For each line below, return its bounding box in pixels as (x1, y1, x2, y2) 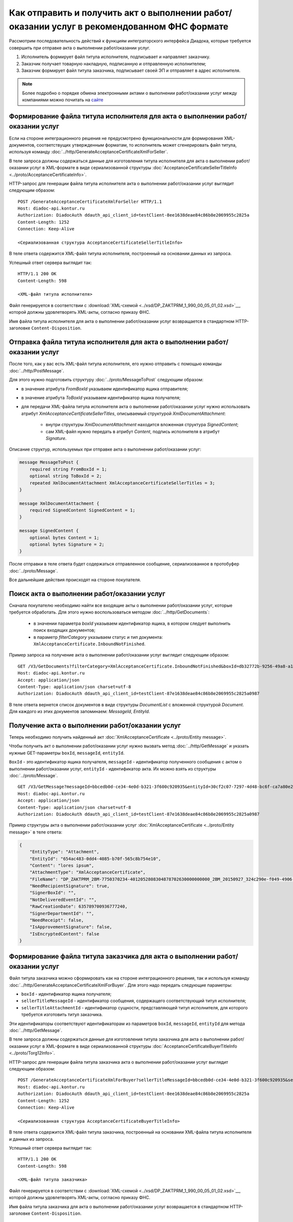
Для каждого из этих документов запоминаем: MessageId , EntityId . (9, 709, 150, 715)
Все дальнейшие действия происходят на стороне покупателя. (9, 577, 141, 583)
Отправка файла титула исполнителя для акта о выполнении (9, 338, 206, 346)
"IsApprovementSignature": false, (29, 924, 112, 930)
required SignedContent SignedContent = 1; (29, 507, 135, 513)
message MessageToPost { (19, 459, 79, 465)
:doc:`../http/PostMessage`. (9, 368, 64, 373)
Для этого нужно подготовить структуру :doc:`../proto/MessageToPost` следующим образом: (9, 377, 204, 383)
